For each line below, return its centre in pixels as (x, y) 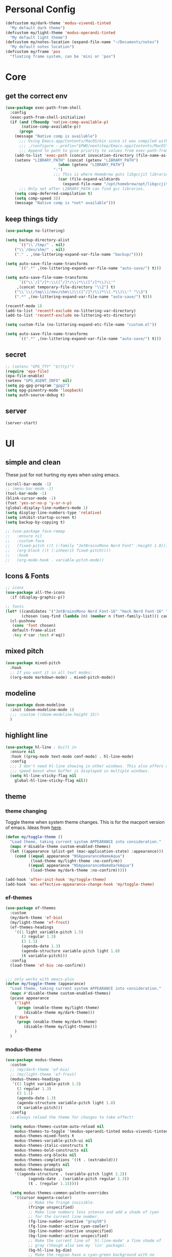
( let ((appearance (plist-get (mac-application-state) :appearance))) (87, 851)
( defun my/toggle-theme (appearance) (46, 984)
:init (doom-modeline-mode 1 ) (42, 710)
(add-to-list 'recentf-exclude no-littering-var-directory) (71, 311)
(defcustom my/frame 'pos (33, 52)
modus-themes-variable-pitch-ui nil (54, 1141)
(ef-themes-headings (32, 927)
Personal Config (40, 9)
